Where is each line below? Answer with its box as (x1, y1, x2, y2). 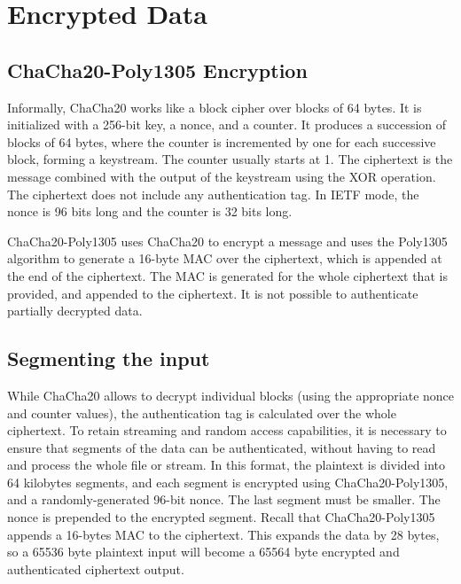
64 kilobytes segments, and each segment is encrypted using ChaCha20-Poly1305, (7, 472, 449, 491)
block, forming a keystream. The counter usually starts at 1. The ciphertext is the (7, 150, 453, 168)
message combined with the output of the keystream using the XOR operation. (7, 167, 436, 185)
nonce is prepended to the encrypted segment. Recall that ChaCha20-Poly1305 (7, 508, 435, 526)
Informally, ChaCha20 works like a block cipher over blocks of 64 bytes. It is (7, 97, 422, 116)
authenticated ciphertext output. (7, 559, 184, 578)
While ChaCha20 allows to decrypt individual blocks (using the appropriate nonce (7, 385, 455, 404)
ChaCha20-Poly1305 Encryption (7, 56, 308, 83)
